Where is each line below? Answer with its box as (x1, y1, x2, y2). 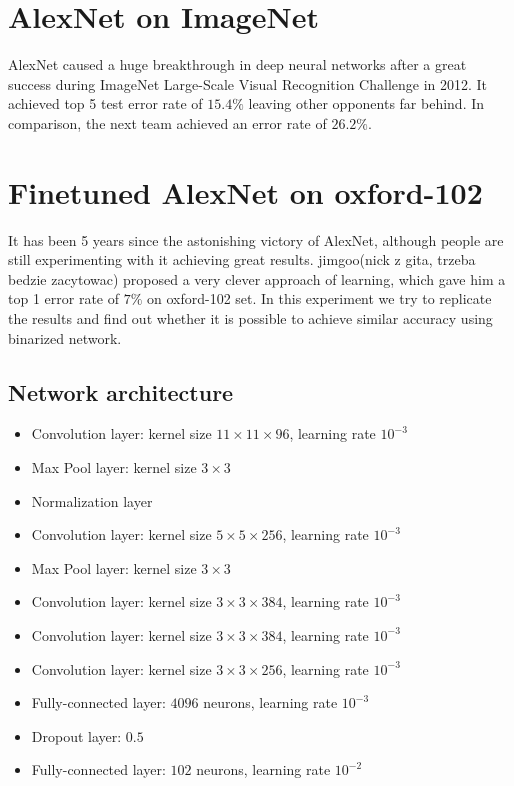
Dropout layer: (31, 725, 122, 746)
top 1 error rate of (8, 288, 119, 309)
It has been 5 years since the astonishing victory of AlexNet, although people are (8, 229, 504, 250)
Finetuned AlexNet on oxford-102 (8, 171, 483, 212)
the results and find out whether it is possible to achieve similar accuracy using (8, 308, 493, 328)
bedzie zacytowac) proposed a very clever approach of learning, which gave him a (8, 268, 506, 289)
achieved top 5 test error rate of (8, 93, 203, 114)
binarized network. (8, 327, 122, 348)
